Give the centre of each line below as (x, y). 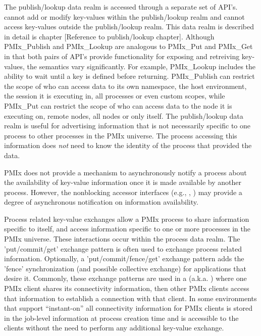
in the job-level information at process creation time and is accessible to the (121, 318)
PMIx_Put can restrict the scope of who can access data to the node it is (118, 105)
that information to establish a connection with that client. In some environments (130, 298)
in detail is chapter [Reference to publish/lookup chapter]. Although (109, 36)
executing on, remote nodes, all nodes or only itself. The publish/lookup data (124, 115)
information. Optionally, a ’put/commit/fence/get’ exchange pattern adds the (124, 258)
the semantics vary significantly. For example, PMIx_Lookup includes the (141, 66)
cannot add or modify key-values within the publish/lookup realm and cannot (124, 16)
